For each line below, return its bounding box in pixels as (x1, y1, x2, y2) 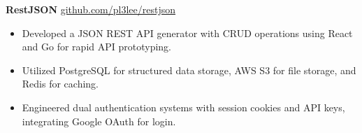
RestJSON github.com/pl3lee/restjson (6, 2, 176, 16)
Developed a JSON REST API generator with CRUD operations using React (22, 25, 353, 40)
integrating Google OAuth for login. (22, 113, 176, 128)
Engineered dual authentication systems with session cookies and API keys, (22, 99, 345, 114)
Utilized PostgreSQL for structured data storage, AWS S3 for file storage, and (22, 62, 356, 77)
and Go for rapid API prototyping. (22, 39, 171, 54)
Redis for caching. (22, 76, 99, 91)
